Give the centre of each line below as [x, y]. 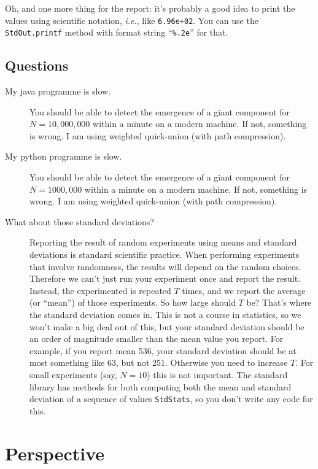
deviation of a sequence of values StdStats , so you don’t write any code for [171, 399]
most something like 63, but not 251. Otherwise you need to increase [159, 362]
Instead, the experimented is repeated [100, 290]
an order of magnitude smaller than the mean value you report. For [157, 339]
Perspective [55, 453]
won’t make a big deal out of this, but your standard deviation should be [167, 326]
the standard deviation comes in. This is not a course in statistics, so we [165, 315]
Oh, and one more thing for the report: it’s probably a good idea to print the [150, 8]
